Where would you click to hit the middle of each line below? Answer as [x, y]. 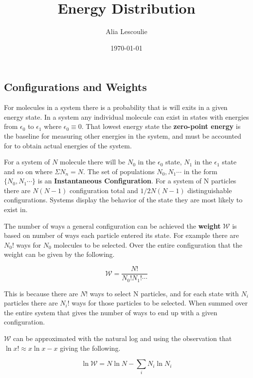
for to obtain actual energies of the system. [68, 145]
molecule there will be [93, 162]
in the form [200, 171]
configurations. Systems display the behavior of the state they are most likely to [123, 200]
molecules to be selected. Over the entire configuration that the [148, 244]
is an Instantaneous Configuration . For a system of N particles [137, 181]
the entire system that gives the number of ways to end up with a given [111, 312]
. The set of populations [119, 171]
